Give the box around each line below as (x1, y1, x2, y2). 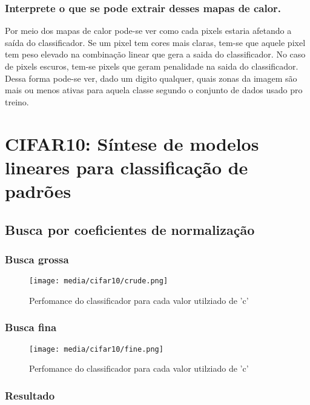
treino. (5, 95, 29, 108)
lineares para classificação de (5, 154, 248, 179)
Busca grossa (5, 251, 69, 266)
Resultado (5, 387, 55, 403)
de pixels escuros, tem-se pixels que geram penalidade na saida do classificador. (5, 60, 298, 72)
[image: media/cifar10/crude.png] (29, 277, 168, 286)
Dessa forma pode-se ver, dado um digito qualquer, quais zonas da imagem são (5, 71, 297, 84)
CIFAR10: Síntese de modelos (5, 131, 259, 156)
